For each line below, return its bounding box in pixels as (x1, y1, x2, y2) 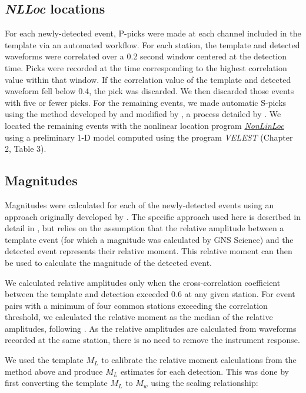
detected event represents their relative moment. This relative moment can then (5, 245, 292, 257)
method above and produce (5, 365, 103, 377)
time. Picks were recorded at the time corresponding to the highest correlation (5, 61, 287, 74)
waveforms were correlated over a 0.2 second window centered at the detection (5, 50, 287, 62)
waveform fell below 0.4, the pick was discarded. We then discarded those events (5, 85, 294, 97)
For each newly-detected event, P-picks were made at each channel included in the (5, 27, 301, 39)
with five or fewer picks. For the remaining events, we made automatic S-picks (5, 96, 287, 108)
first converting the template (5, 377, 108, 389)
